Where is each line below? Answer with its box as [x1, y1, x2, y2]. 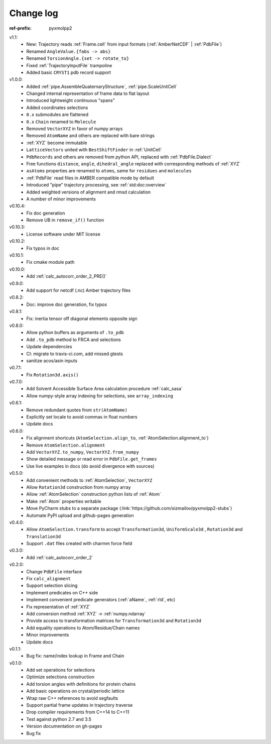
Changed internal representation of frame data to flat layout [26, 90, 150, 96]
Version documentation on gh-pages [26, 723, 102, 729]
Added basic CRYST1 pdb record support [26, 69, 111, 75]
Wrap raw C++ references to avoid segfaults [26, 695, 118, 701]
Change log [9, 8, 59, 19]
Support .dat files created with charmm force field [26, 541, 132, 547]
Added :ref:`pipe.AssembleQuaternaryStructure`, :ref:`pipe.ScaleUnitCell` [26, 83, 178, 89]
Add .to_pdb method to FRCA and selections [26, 337, 121, 343]
